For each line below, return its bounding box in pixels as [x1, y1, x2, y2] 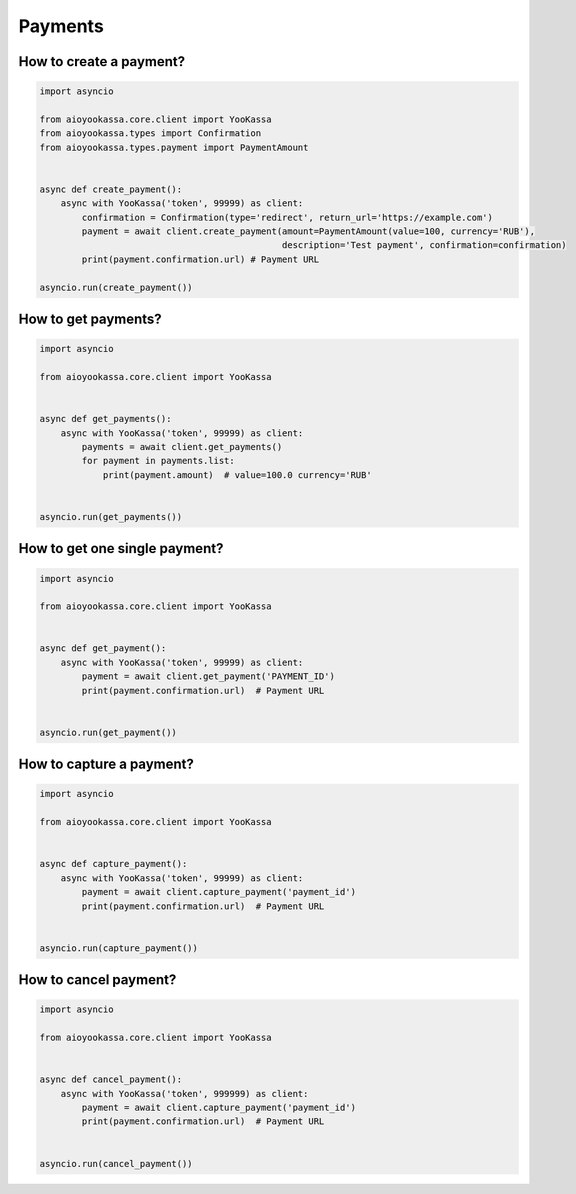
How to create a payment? [18, 53, 185, 70]
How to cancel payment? [18, 971, 177, 989]
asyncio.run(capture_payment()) [39, 942, 199, 954]
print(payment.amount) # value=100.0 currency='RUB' [102, 469, 372, 480]
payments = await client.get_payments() [81, 441, 283, 452]
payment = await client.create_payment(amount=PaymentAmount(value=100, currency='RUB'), [81, 226, 535, 237]
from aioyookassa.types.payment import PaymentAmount [39, 141, 309, 153]
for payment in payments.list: [81, 455, 235, 467]
